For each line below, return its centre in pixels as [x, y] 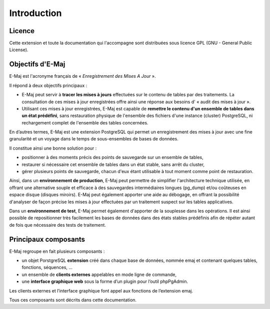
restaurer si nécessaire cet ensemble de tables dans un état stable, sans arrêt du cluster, [113, 164]
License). [19, 50]
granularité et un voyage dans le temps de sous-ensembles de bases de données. [94, 139]
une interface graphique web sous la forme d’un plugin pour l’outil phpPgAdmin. [105, 281]
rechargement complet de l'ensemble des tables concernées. [85, 122]
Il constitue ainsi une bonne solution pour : [53, 148]
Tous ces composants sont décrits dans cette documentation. [73, 300]
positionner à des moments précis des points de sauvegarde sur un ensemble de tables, [112, 158]
